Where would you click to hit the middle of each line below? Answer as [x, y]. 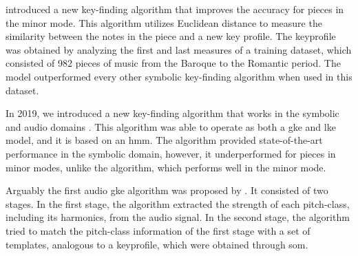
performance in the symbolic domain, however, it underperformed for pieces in [171, 153]
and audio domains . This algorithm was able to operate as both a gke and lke [171, 126]
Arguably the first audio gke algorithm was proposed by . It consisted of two [167, 190]
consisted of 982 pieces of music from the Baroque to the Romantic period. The [173, 63]
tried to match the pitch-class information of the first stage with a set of [158, 230]
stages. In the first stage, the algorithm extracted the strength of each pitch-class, [178, 203]
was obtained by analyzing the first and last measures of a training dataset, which [179, 49]
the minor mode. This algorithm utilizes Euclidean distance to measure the [164, 22]
